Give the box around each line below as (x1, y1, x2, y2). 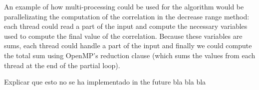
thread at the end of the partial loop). (4, 60, 120, 70)
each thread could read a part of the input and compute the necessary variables (4, 21, 248, 31)
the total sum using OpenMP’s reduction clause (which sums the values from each (4, 50, 256, 60)
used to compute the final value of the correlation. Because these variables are (4, 30, 243, 41)
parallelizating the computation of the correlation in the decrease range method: (4, 11, 250, 21)
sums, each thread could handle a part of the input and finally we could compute (4, 40, 252, 51)
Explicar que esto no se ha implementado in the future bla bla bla (4, 77, 206, 87)
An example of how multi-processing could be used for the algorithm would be (4, 1, 244, 11)
